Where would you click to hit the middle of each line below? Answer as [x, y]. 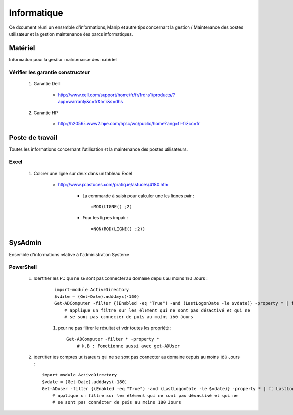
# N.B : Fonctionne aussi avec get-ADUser [128, 346]
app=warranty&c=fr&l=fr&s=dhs [90, 101]
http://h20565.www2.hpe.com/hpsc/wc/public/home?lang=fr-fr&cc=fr [129, 124]
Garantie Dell [46, 83]
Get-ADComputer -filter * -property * [113, 339]
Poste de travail [33, 138]
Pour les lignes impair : [105, 217]
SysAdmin [25, 243]
